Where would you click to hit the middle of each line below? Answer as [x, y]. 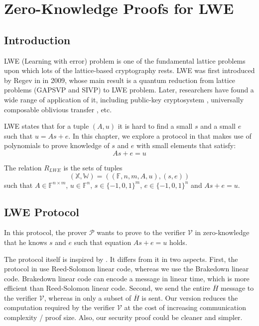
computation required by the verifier [60, 307]
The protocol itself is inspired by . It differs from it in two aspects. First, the [121, 259]
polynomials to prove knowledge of [57, 145]
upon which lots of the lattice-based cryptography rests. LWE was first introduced [129, 70]
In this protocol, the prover [46, 232]
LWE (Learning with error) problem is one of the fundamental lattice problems [125, 60]
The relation [23, 167]
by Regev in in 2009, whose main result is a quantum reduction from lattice [120, 80]
